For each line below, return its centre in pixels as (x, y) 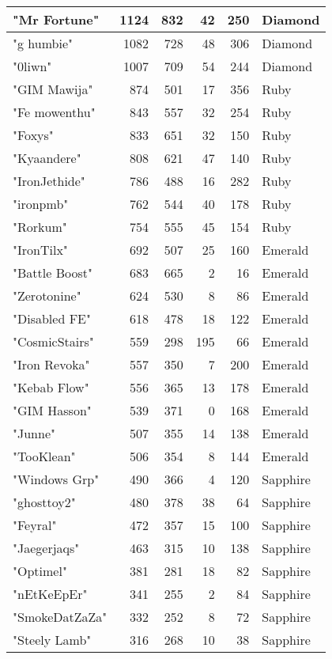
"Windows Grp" (56, 479)
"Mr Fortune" (56, 19)
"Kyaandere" (47, 158)
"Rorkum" (40, 227)
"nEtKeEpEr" (50, 594)
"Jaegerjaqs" (46, 548)
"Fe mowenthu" (54, 112)
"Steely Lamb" (52, 640)
